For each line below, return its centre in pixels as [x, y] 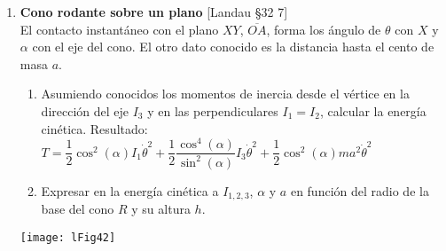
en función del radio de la [360, 190]
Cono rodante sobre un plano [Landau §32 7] [154, 12]
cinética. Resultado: [94, 128]
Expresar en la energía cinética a [130, 190]
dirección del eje [85, 110]
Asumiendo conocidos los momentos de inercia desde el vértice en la [225, 94]
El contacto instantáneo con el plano [119, 29]
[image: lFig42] [68, 237]
